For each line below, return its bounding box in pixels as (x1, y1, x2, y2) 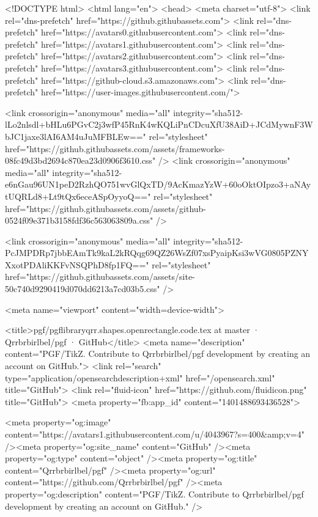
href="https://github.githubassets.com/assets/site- (5, 270, 195, 283)
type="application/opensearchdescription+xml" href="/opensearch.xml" (5, 371, 275, 384)
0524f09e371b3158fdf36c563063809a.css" (5, 214, 153, 227)
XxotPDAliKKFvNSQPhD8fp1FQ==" (5, 258, 149, 271)
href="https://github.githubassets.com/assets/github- (5, 202, 207, 215)
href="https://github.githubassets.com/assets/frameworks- (5, 142, 225, 155)
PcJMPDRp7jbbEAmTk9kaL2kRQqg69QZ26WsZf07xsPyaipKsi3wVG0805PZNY (5, 246, 309, 259)
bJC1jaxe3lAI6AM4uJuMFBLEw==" (5, 130, 146, 142)
